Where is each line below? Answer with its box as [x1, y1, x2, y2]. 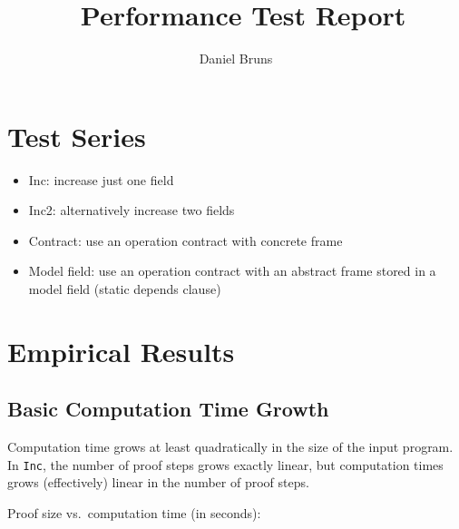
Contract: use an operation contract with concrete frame [28, 230, 343, 250]
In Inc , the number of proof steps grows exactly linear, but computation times [7, 455, 444, 474]
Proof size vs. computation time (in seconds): [7, 504, 261, 523]
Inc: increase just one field [28, 170, 174, 189]
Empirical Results [7, 332, 235, 369]
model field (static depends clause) [28, 279, 221, 299]
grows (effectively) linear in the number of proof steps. [7, 473, 309, 492]
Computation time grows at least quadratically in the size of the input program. [7, 437, 454, 456]
